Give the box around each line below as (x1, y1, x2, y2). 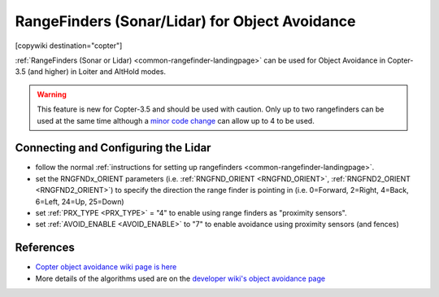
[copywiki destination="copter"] (15, 41, 123, 50)
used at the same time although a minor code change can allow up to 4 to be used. (37, 116, 315, 125)
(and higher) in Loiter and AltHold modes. (27, 67, 167, 76)
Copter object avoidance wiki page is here (35, 262, 177, 272)
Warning (37, 90, 67, 99)
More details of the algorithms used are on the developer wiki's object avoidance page (35, 273, 325, 283)
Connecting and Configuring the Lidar (15, 141, 211, 155)
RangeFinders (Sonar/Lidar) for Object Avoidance (15, 12, 357, 30)
